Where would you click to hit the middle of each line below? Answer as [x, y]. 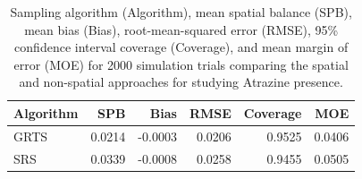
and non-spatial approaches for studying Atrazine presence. [181, 82]
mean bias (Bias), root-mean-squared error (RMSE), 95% [181, 29]
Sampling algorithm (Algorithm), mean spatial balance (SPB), [181, 12]
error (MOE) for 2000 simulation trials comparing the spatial [181, 64]
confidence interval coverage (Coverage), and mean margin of [181, 47]
